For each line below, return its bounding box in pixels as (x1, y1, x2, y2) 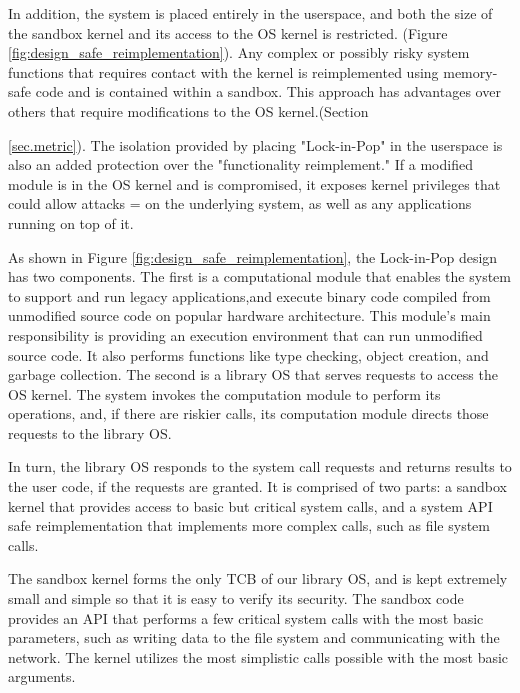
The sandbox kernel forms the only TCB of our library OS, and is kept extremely (8, 568, 508, 589)
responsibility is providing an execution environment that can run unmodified (8, 324, 483, 345)
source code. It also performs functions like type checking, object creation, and (8, 344, 489, 365)
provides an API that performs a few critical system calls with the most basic (8, 607, 484, 628)
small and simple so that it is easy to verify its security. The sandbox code (8, 588, 464, 609)
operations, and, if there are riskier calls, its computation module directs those (8, 403, 489, 424)
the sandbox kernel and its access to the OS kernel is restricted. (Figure (8, 22, 448, 43)
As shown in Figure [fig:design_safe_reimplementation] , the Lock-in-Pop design (8, 246, 498, 267)
